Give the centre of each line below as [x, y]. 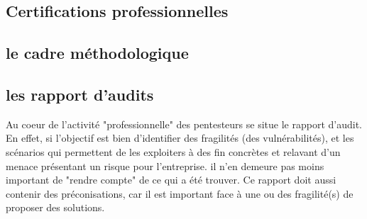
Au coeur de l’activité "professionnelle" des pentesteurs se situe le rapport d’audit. [184, 124]
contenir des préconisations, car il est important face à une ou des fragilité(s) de [180, 193]
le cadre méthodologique [97, 53]
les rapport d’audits [80, 94]
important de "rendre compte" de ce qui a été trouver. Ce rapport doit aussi [171, 180]
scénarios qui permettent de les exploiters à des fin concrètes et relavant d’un [173, 151]
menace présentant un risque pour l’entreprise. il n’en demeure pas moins [165, 165]
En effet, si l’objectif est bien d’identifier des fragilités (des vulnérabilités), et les [180, 138]
